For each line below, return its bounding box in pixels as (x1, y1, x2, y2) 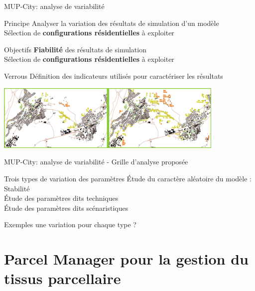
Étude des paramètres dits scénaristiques (4, 202, 128, 213)
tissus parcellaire (4, 268, 121, 289)
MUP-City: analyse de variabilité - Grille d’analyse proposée (4, 156, 188, 167)
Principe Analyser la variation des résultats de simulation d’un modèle (4, 17, 219, 28)
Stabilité (4, 183, 30, 193)
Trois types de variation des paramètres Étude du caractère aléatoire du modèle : (4, 173, 252, 183)
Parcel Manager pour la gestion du (4, 249, 249, 269)
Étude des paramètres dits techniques (4, 193, 119, 203)
